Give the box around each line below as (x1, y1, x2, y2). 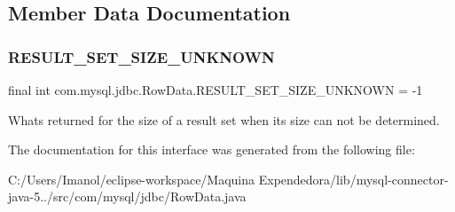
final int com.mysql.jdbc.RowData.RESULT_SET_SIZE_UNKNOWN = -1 (8, 81, 423, 98)
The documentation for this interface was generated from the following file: (8, 140, 415, 159)
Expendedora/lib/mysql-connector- (258, 169, 449, 188)
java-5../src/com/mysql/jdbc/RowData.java (8, 187, 247, 206)
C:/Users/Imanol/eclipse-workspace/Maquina (8, 169, 255, 188)
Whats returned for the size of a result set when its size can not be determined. (8, 110, 440, 129)
